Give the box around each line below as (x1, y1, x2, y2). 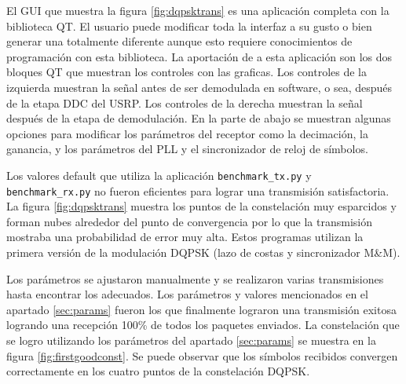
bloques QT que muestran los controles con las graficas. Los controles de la (6, 64, 368, 80)
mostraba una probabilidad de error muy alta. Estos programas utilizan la (6, 229, 364, 245)
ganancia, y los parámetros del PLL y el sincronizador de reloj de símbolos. (6, 141, 368, 157)
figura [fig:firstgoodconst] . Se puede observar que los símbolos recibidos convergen (6, 347, 398, 364)
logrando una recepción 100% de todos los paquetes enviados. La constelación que (6, 316, 400, 333)
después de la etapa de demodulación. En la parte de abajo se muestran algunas (6, 110, 391, 126)
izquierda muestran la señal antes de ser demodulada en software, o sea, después (6, 79, 393, 95)
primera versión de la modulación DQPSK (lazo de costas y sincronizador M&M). (6, 244, 401, 261)
